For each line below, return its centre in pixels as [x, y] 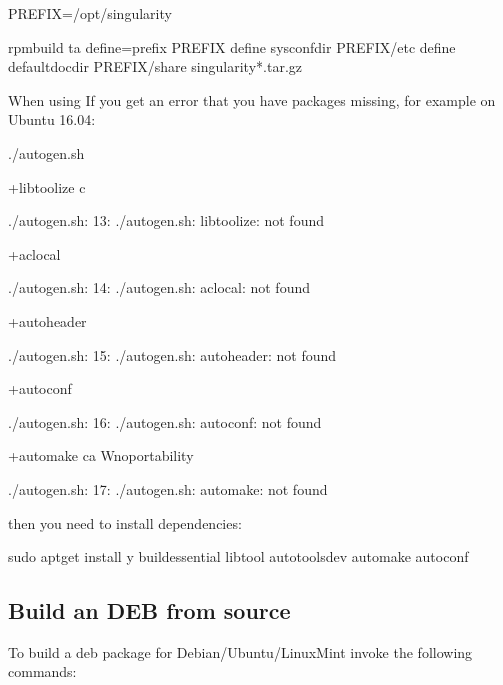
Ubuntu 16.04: [52, 119]
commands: [42, 671]
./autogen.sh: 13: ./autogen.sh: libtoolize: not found [166, 220]
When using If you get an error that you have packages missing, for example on [252, 99]
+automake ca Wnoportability [101, 455]
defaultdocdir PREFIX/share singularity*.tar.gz [155, 66]
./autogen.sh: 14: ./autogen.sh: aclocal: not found [159, 287]
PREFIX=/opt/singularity [90, 13]
